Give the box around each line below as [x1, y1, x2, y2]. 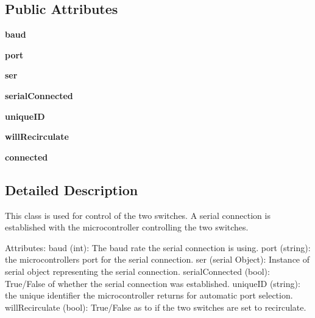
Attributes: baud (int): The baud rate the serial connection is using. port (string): [5, 241, 311, 254]
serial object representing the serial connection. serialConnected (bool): [5, 264, 270, 277]
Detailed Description [5, 180, 138, 199]
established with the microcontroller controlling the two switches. [5, 221, 249, 233]
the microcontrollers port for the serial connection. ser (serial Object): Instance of [5, 253, 310, 266]
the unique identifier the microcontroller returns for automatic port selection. [5, 289, 293, 302]
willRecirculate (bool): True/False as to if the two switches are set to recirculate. [5, 300, 306, 313]
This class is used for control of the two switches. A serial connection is [5, 209, 271, 221]
